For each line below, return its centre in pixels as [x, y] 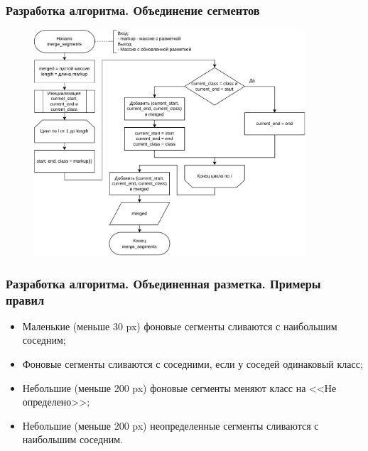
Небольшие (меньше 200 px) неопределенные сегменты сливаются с [171, 425]
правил [25, 299]
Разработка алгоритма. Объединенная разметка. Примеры [163, 283]
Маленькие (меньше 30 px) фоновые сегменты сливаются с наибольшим [180, 326]
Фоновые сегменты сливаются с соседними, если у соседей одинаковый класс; [193, 364]
